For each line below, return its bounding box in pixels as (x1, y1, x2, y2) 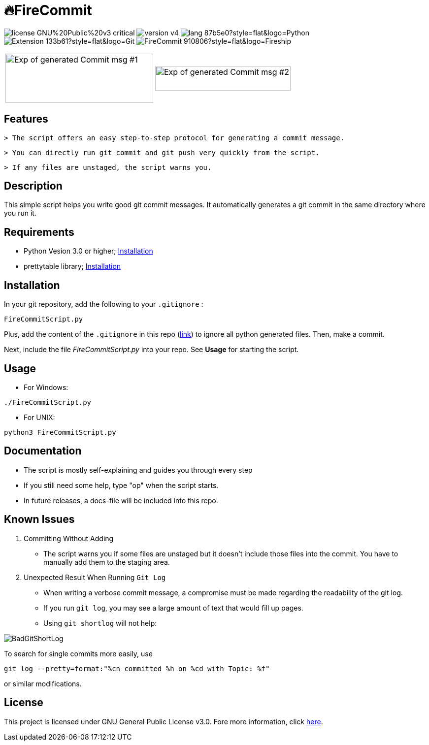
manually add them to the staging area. (43, 557, 170, 566)
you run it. (4, 209, 36, 218)
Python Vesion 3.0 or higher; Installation (24, 247, 153, 256)
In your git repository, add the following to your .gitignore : (4, 300, 203, 309)
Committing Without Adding (24, 534, 114, 543)
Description (4, 180, 63, 193)
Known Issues (4, 513, 75, 526)
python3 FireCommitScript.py (4, 428, 116, 436)
